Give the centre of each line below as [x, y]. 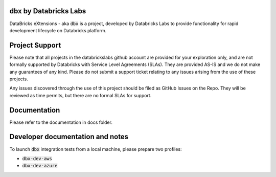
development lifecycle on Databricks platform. [58, 30]
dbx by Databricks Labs [48, 11]
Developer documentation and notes [69, 137]
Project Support [35, 45]
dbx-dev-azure [40, 166]
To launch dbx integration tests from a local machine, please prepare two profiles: [96, 149]
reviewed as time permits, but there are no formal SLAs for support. [80, 95]
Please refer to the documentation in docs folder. [61, 122]
